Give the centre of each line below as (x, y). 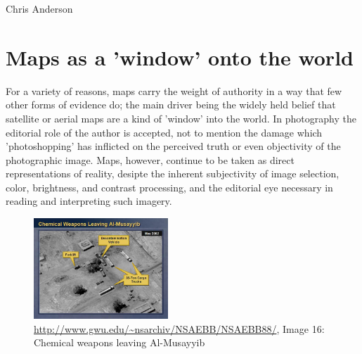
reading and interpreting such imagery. (89, 201)
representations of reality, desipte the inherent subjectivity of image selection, (173, 173)
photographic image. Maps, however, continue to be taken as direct (150, 159)
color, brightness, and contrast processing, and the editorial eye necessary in (169, 187)
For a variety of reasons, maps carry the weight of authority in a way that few (174, 90)
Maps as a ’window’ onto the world (180, 57)
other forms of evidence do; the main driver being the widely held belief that (171, 105)
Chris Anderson (39, 8)
